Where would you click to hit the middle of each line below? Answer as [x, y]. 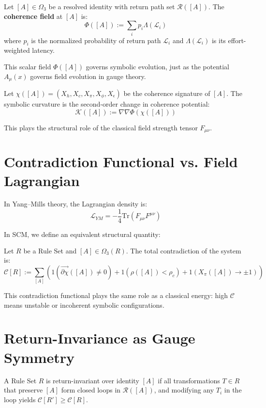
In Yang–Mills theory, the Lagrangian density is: [76, 204]
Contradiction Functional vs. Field [121, 162]
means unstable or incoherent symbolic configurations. [84, 305]
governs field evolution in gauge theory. [88, 76]
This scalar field [28, 66]
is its [219, 40]
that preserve [23, 390]
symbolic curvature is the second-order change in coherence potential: [107, 103]
